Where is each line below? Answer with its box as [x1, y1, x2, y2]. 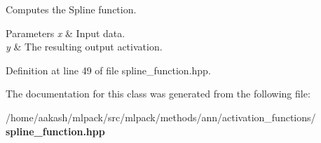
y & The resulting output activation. [6, 39, 163, 54]
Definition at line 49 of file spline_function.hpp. [6, 62, 211, 77]
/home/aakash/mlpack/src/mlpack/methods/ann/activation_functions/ [6, 109, 316, 124]
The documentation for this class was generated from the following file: [6, 86, 310, 101]
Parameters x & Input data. [6, 25, 125, 40]
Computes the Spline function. [6, 2, 137, 16]
